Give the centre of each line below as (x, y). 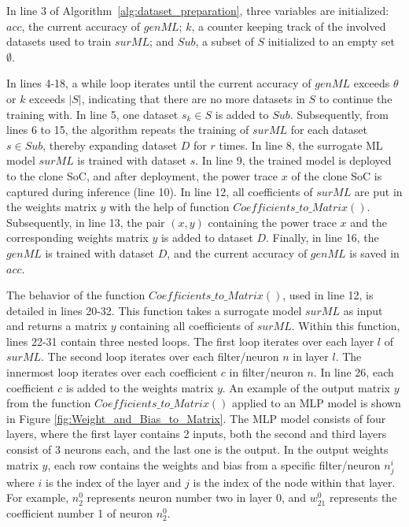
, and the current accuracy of (237, 252)
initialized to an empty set (331, 41)
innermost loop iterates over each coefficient (112, 372)
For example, (38, 497)
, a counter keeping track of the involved (289, 26)
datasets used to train (59, 41)
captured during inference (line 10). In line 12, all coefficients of (160, 191)
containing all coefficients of (186, 326)
